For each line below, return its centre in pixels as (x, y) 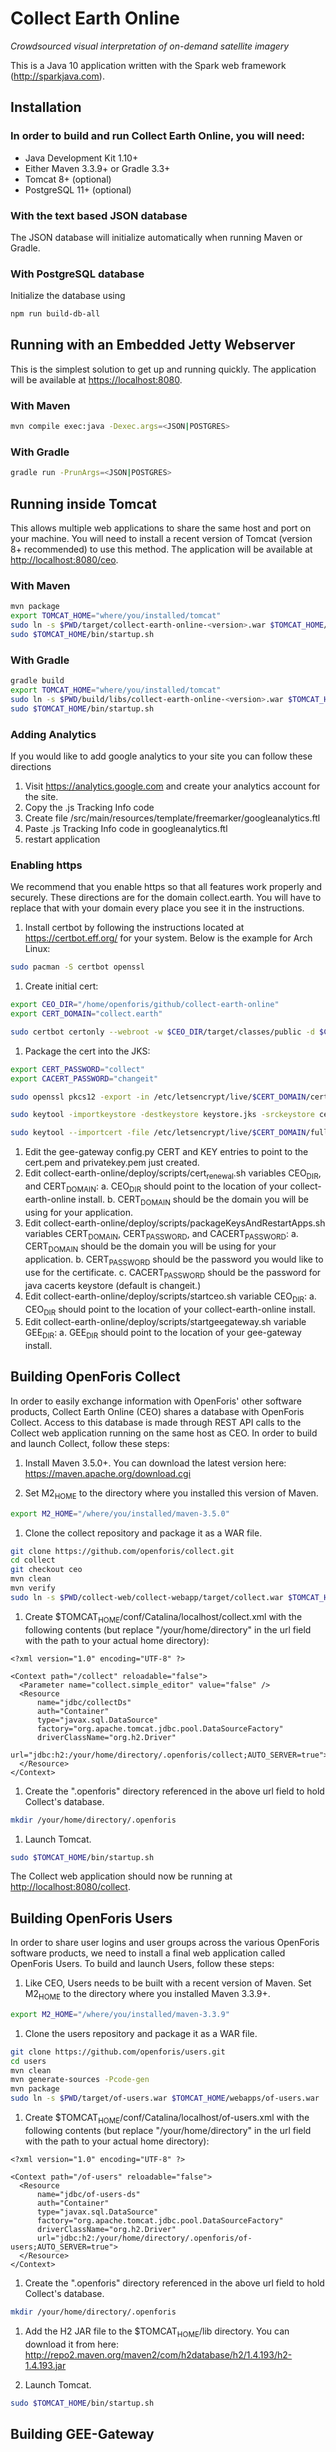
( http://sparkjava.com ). (57, 76)
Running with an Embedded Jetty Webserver (153, 345)
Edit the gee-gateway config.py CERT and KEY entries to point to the (166, 1152)
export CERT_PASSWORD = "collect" (77, 1069)
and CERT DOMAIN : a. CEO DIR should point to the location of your (156, 1187)
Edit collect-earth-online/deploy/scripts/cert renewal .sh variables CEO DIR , (173, 1174)
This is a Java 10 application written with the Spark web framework (148, 65)
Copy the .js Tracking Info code (89, 807)
